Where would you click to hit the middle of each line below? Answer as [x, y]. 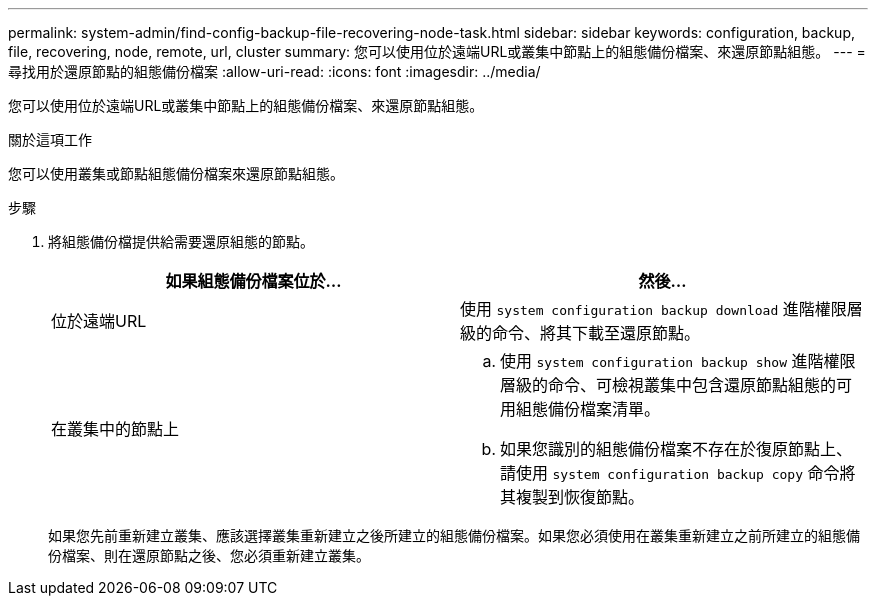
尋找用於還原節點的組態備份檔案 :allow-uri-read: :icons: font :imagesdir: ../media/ [274, 71]
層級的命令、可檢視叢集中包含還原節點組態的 [668, 385]
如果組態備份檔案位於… [253, 281]
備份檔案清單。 [604, 409]
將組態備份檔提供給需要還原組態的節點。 [181, 241]
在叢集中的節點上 [115, 429]
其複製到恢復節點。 [572, 497]
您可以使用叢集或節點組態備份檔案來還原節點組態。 [176, 173]
